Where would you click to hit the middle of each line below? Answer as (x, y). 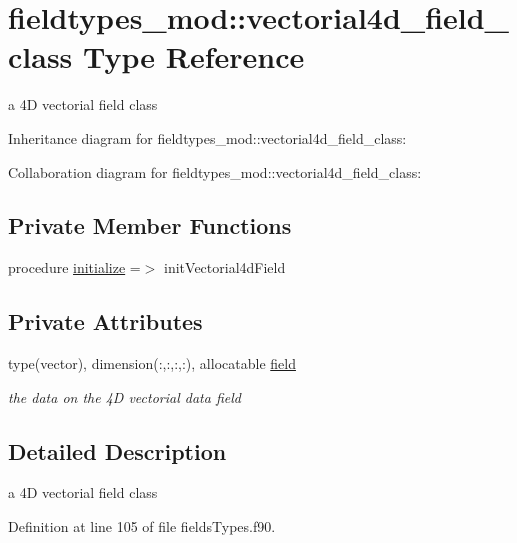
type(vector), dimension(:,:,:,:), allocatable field (152, 363)
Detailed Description (117, 450)
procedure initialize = (74, 267)
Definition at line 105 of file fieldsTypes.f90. (142, 526)
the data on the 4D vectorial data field (124, 396)
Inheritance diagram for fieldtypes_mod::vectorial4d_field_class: (207, 137)
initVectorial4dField (225, 267)
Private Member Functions (150, 225)
